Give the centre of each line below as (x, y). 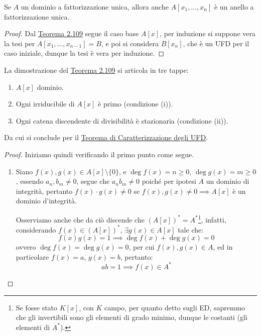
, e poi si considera (130, 43)
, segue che (93, 181)
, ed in (223, 247)
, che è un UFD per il (216, 43)
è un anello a (234, 7)
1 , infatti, (212, 218)
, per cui (142, 247)
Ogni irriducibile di (45, 104)
